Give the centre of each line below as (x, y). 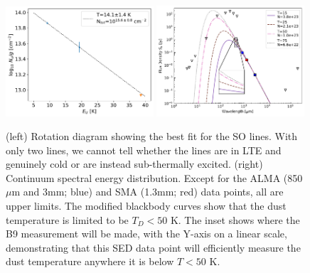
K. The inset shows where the (235, 219)
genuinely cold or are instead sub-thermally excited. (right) (134, 164)
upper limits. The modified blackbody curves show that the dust (146, 206)
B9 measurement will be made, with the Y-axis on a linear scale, (146, 234)
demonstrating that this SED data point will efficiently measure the (153, 247)
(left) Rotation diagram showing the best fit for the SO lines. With (152, 136)
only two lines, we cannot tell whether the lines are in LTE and (144, 150)
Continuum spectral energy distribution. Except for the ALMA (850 (154, 177)
